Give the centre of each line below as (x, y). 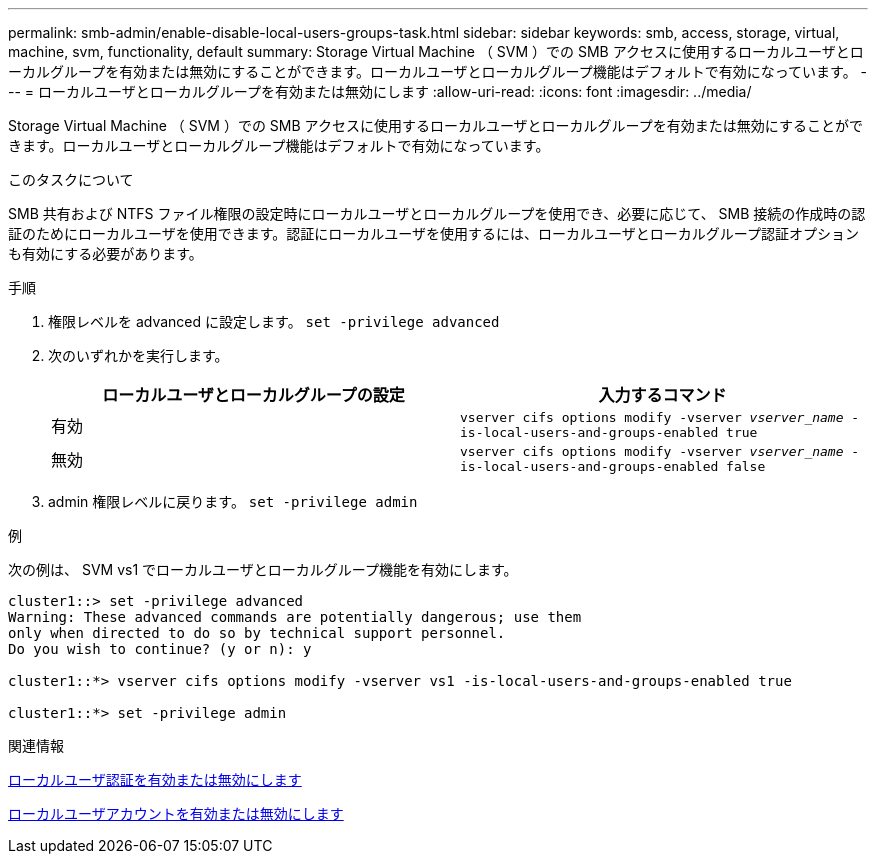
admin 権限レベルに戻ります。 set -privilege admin (233, 501)
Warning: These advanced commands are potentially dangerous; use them (295, 617)
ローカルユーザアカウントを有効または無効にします (176, 813)
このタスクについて (71, 179)
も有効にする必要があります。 (105, 253)
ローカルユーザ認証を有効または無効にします (155, 779)
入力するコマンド (662, 395)
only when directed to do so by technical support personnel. (257, 633)
